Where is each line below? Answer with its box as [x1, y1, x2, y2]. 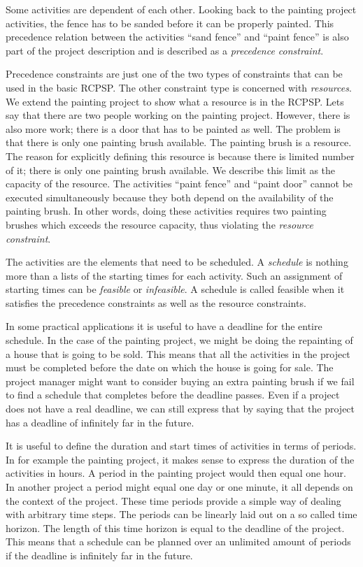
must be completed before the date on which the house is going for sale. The [6, 360, 334, 375]
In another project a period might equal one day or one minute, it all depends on [6, 480, 353, 494]
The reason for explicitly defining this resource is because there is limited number [6, 148, 355, 163]
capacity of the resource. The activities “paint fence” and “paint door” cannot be [6, 176, 353, 191]
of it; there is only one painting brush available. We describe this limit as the [6, 162, 336, 177]
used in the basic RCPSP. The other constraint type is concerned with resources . [6, 80, 352, 94]
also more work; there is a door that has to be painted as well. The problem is [6, 121, 341, 136]
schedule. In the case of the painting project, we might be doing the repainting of [6, 333, 353, 347]
